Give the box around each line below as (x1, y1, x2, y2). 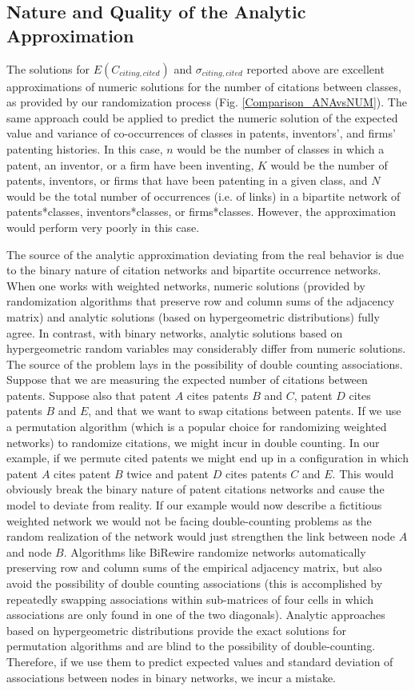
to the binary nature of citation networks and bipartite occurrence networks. (6, 262, 381, 278)
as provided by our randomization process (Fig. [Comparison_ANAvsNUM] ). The (6, 94, 407, 110)
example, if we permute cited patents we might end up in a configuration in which (6, 449, 409, 466)
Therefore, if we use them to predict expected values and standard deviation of (6, 653, 393, 669)
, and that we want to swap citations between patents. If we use (88, 402, 401, 419)
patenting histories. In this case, (6, 140, 163, 157)
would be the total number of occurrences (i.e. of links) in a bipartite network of (6, 187, 401, 204)
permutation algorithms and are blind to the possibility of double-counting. (6, 637, 376, 654)
